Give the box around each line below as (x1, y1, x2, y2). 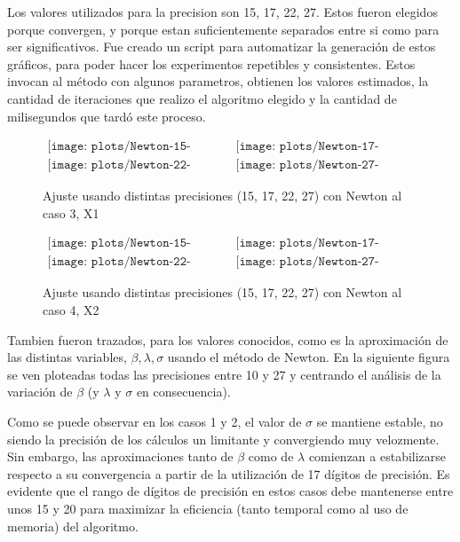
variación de (7, 382, 73, 401)
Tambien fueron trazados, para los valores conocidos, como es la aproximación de (7, 330, 448, 349)
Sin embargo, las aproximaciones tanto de (7, 447, 234, 466)
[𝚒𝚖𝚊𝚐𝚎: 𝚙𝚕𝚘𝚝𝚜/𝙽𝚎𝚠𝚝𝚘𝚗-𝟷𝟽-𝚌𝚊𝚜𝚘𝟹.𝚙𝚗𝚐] (235, 140, 379, 153)
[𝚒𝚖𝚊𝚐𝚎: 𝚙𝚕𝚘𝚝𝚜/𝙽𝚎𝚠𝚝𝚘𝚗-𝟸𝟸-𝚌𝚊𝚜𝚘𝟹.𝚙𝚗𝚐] (47, 159, 191, 172)
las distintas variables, (7, 348, 127, 366)
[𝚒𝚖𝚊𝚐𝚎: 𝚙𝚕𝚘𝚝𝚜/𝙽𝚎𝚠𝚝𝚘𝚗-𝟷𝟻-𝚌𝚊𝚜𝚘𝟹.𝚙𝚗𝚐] (47, 140, 191, 153)
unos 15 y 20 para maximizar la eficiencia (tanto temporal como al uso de (7, 499, 408, 517)
